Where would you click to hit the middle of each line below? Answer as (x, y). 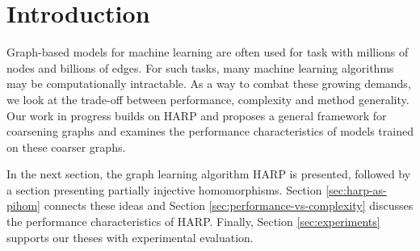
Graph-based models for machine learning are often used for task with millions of (208, 52)
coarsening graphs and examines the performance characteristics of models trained (210, 131)
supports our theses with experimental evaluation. (130, 237)
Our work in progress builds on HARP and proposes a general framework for (197, 115)
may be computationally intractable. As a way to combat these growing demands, (209, 84)
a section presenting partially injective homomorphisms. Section (164, 189)
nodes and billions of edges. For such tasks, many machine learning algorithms (200, 67)
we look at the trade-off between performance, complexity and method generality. (208, 99)
